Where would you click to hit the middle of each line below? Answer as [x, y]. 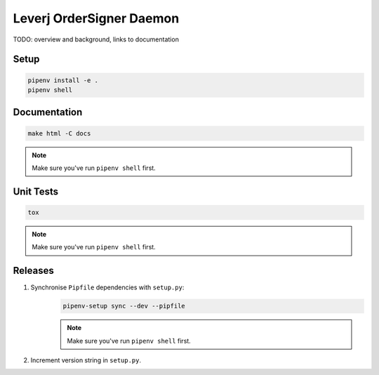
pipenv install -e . [63, 80]
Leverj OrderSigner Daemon [96, 18]
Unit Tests [36, 191]
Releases [33, 271]
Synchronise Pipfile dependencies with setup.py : [107, 287]
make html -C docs [59, 133]
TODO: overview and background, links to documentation [96, 39]
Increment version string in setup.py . [86, 360]
